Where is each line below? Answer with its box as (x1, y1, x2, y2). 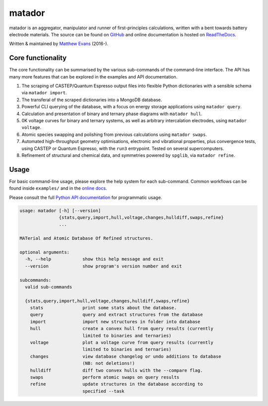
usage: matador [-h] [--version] (19, 207, 101, 213)
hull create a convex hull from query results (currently (30, 326, 213, 332)
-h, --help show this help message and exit (25, 256, 164, 262)
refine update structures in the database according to (30, 381, 203, 387)
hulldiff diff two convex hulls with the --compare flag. (30, 367, 203, 373)
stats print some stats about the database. (30, 305, 177, 311)
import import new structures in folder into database (30, 319, 201, 325)
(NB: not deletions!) (82, 360, 135, 366)
